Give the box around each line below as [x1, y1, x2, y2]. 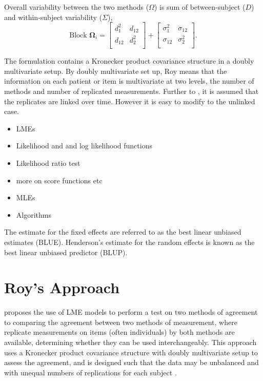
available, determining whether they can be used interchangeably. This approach [4, 337, 257, 347]
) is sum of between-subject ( [154, 2, 246, 12]
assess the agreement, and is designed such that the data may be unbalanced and [4, 357, 259, 368]
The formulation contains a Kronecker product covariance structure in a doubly [4, 55, 254, 66]
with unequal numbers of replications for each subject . [4, 367, 177, 377]
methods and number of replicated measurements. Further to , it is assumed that [4, 85, 259, 96]
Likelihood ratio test [16, 157, 80, 168]
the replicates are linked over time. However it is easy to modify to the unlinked [4, 96, 255, 106]
